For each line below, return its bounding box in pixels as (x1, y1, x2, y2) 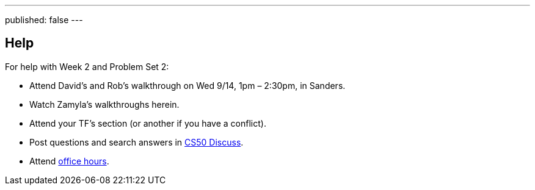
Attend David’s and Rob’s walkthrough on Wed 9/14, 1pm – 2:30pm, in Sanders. (29, 80, 346, 91)
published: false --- (5, 15, 83, 25)
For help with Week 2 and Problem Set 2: (5, 61, 169, 72)
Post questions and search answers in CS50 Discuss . (29, 136, 244, 147)
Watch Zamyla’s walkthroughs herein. (29, 99, 180, 110)
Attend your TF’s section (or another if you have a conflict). (29, 118, 266, 128)
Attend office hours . (29, 155, 109, 166)
